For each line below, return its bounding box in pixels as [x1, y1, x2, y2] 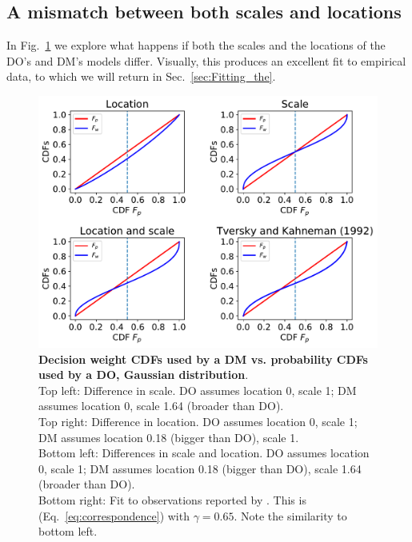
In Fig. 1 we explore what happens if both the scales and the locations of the [6, 37, 386, 54]
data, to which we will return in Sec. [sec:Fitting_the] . [6, 68, 276, 85]
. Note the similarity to [234, 507, 347, 524]
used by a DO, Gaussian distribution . [38, 366, 249, 383]
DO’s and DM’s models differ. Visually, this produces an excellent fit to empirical [6, 52, 406, 69]
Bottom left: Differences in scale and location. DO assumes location [38, 444, 370, 461]
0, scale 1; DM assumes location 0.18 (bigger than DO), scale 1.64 [38, 460, 362, 476]
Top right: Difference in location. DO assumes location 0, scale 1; [38, 413, 358, 430]
